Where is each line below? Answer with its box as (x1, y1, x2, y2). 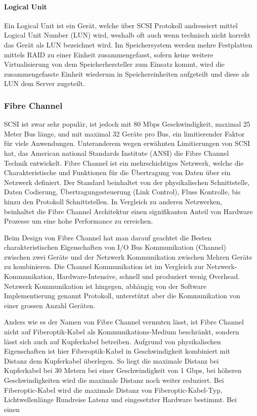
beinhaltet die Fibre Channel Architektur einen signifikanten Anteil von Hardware (4, 206, 253, 216)
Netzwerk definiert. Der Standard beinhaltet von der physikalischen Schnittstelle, (4, 177, 250, 187)
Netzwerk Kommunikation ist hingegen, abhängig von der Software (4, 280, 207, 291)
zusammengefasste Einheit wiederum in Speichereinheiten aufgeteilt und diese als (4, 68, 250, 79)
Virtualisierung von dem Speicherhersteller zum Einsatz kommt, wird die (4, 59, 225, 69)
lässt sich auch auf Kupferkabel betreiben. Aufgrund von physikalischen (4, 336, 221, 346)
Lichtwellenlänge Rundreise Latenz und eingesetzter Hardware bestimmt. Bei (4, 394, 237, 405)
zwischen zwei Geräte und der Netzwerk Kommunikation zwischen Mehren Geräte (4, 251, 253, 262)
